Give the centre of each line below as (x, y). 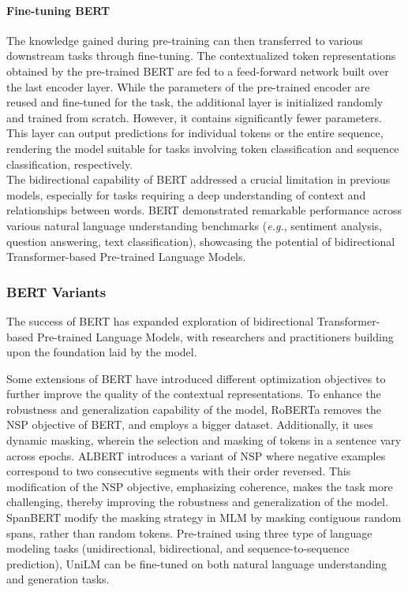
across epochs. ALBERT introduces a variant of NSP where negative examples (196, 455)
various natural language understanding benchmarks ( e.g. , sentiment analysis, (194, 225)
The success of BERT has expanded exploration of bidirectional (160, 320)
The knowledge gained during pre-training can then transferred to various (185, 40)
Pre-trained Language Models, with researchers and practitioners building (215, 336)
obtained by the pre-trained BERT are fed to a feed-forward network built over (198, 71)
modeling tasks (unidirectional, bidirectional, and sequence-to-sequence (178, 548)
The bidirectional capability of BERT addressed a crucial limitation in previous (198, 179)
